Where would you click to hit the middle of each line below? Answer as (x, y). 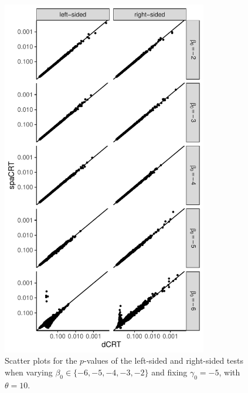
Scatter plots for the (41, 360)
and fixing (169, 372)
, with (230, 372)
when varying (29, 372)
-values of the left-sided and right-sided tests (164, 360)
